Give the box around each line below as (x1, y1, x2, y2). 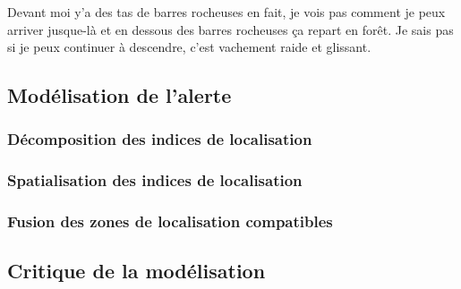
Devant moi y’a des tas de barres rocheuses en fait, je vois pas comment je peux (7, 3, 446, 21)
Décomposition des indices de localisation (7, 128, 312, 150)
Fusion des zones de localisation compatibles (7, 210, 333, 233)
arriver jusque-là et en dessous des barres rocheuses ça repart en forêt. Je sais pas (7, 20, 454, 38)
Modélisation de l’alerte (7, 81, 232, 109)
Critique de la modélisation (7, 257, 266, 285)
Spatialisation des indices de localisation (7, 169, 303, 191)
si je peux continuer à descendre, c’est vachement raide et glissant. (7, 38, 371, 56)
